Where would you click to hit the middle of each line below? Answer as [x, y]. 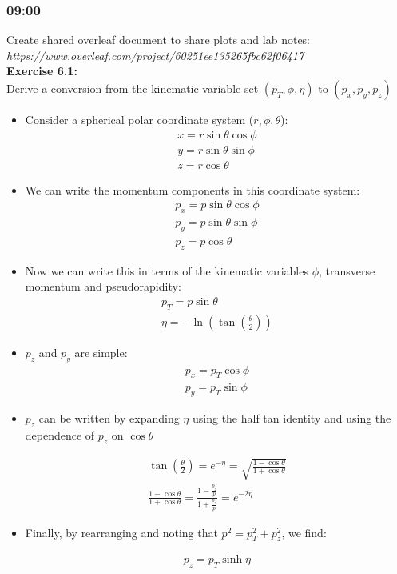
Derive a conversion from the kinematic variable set [133, 88]
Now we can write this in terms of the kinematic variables [167, 270]
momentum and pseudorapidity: [103, 286]
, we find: [304, 532]
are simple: [101, 352]
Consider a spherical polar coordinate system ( [139, 119]
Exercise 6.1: [42, 71]
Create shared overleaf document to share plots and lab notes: [159, 40]
